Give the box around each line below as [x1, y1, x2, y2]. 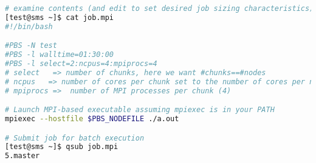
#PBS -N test [5, 41, 57, 50]
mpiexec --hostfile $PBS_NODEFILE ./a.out [5, 115, 179, 124]
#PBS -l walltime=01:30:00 [5, 50, 114, 59]
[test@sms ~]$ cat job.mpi [5, 13, 114, 22]
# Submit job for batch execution [5, 133, 145, 142]
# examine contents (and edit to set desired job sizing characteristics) [5, 4, 314, 13]
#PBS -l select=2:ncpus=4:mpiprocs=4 [5, 59, 157, 68]
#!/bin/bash [5, 22, 53, 31]
